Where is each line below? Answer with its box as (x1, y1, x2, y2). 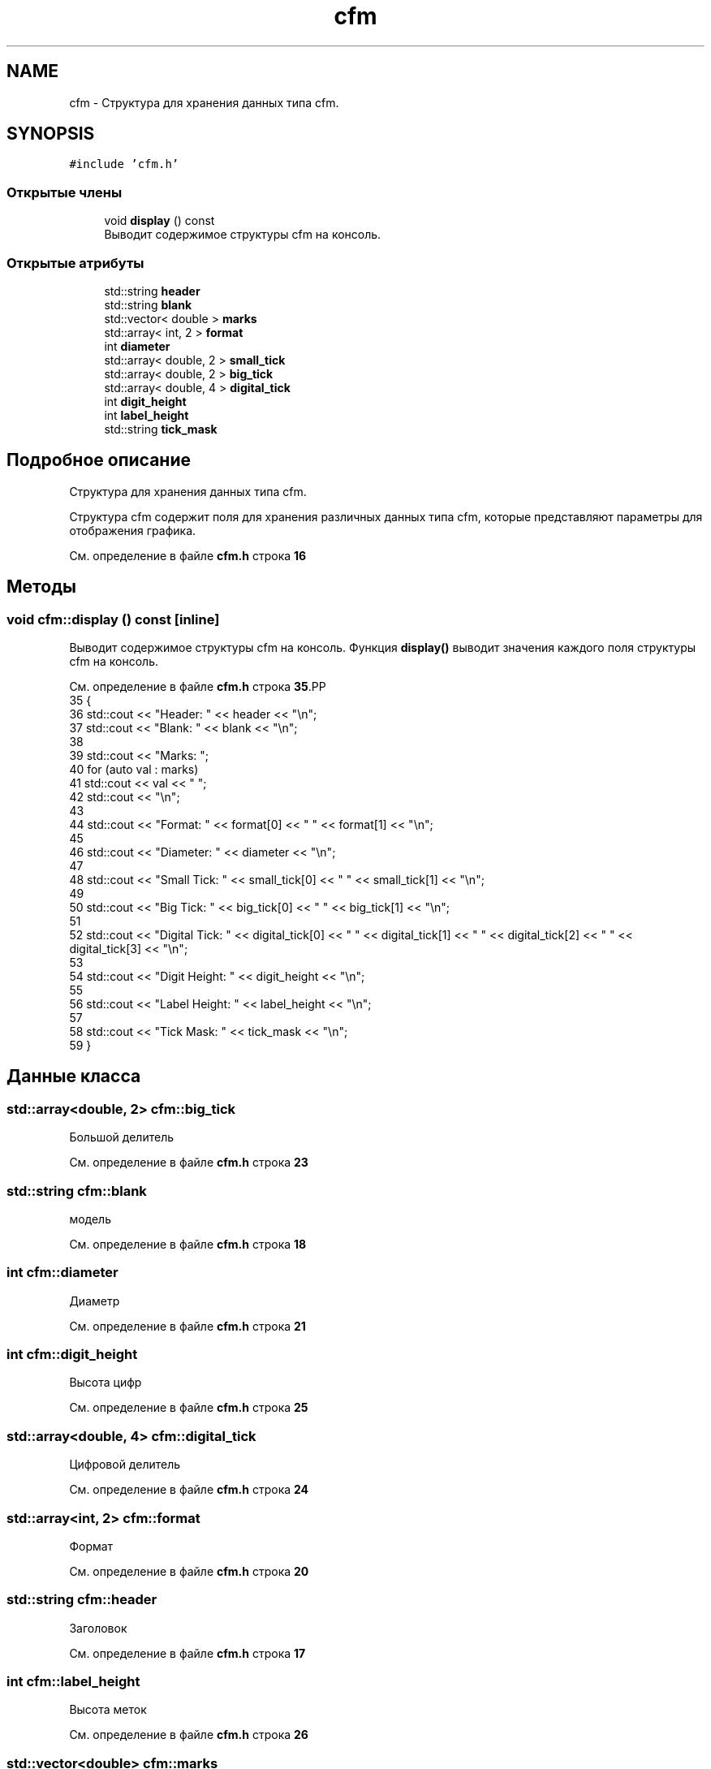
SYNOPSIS (6, 123, 95, 145)
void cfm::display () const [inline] (6, 611, 220, 628)
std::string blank (104, 297, 192, 312)
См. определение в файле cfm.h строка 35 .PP (69, 680, 326, 693)
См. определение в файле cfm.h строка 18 (69, 1236, 307, 1251)
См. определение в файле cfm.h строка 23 (69, 1155, 308, 1170)
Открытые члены (6, 183, 123, 201)
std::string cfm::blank (6, 1182, 147, 1199)
